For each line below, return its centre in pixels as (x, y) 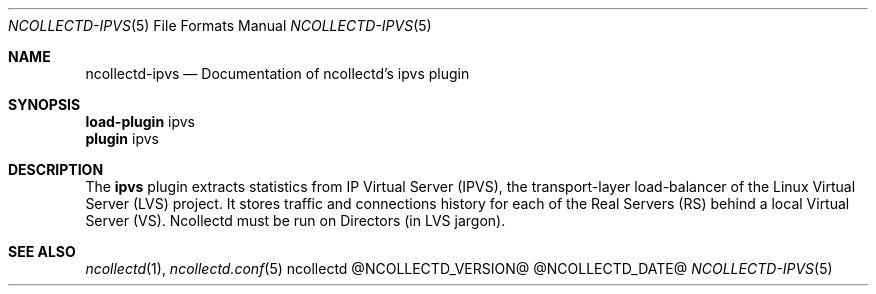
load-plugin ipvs (140, 121)
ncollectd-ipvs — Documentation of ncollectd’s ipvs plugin (277, 73)
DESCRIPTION (56, 169)
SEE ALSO (42, 251)
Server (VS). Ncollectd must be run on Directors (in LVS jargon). (295, 220)
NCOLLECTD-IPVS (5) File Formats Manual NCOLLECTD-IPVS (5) (220, 25)
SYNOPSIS (44, 104)
